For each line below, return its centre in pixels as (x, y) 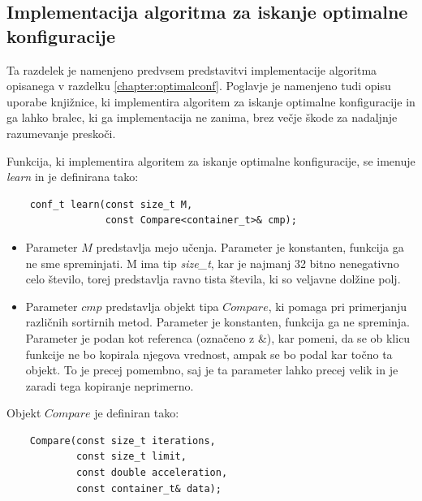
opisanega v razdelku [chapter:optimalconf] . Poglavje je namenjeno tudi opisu (199, 86)
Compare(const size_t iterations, (123, 441)
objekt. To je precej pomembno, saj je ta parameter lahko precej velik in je (212, 370)
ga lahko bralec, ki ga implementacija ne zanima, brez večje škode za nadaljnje (202, 117)
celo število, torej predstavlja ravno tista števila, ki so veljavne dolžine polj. (213, 279)
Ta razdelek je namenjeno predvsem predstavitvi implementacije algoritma (192, 69)
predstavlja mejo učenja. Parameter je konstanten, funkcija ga (250, 246)
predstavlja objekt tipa (162, 306)
